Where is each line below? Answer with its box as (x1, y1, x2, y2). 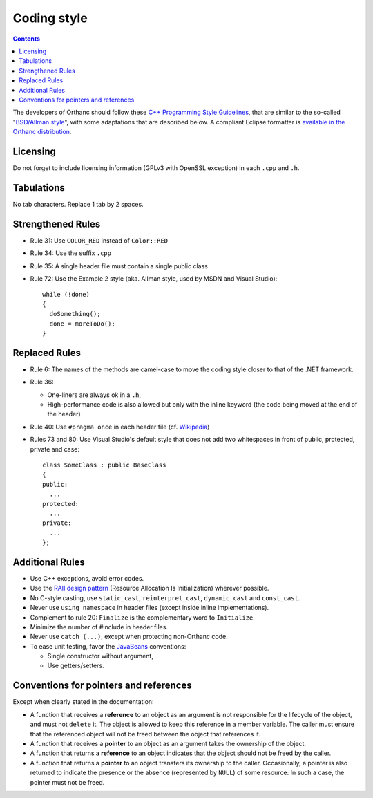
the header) (47, 410, 81, 418)
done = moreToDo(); (49, 319, 115, 328)
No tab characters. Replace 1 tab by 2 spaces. (12, 200, 144, 208)
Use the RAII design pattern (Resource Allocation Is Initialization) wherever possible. (30, 584, 269, 593)
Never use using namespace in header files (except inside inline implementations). (30, 604, 269, 612)
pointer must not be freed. (30, 778, 105, 786)
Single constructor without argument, (47, 652, 153, 660)
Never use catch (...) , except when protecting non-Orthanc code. (30, 633, 228, 641)
